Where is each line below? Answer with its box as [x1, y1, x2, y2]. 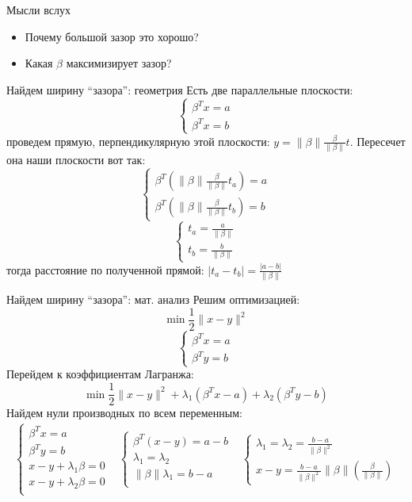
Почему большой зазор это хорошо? [25, 28, 199, 44]
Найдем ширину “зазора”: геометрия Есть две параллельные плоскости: [6, 81, 353, 98]
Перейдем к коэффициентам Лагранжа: [6, 366, 194, 382]
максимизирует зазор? [66, 55, 172, 71]
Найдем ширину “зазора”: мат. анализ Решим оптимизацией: [6, 291, 300, 308]
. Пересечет [349, 132, 406, 149]
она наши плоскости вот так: [6, 151, 146, 168]
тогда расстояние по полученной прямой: [6, 261, 204, 278]
